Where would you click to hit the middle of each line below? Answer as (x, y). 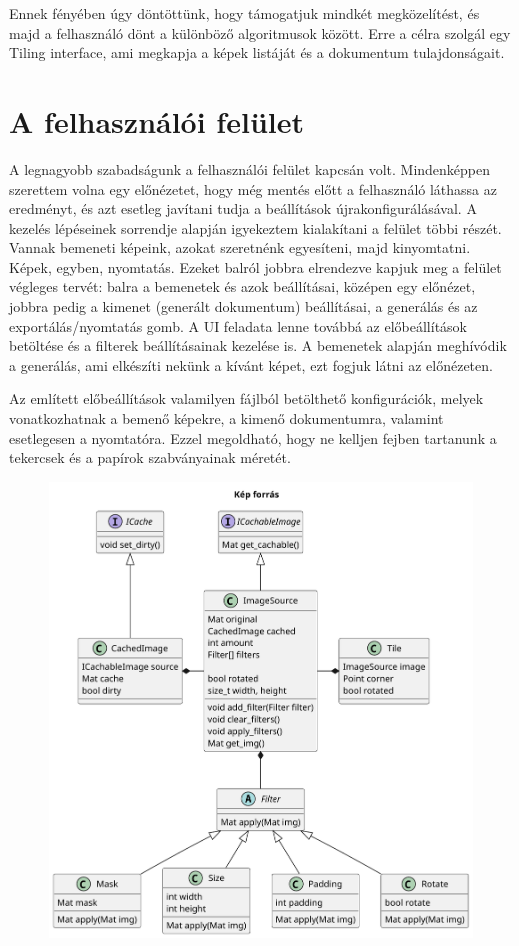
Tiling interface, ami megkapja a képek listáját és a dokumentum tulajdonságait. (257, 52)
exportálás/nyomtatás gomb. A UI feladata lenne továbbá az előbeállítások (238, 325)
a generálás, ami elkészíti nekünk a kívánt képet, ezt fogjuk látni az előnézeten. (251, 364)
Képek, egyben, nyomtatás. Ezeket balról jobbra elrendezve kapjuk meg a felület (255, 266)
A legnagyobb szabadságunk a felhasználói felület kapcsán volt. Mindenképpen (250, 168)
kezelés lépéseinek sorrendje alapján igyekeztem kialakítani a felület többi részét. (255, 227)
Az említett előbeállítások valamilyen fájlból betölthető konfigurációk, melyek (246, 398)
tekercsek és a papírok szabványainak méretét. (150, 457)
